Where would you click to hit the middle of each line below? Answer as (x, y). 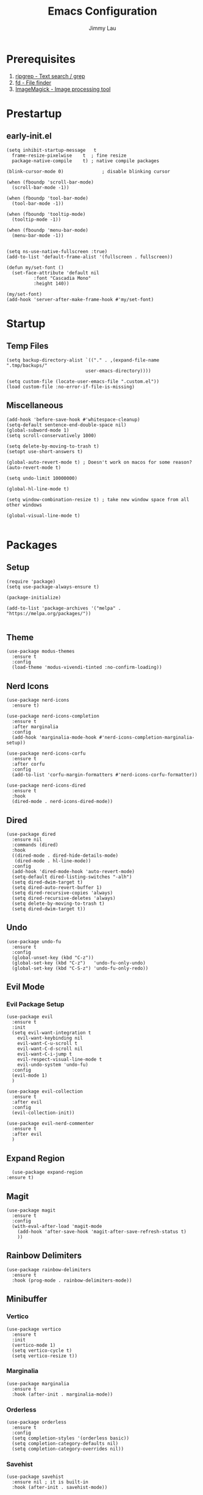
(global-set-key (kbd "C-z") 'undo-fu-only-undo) (79, 963)
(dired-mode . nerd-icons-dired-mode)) (62, 802)
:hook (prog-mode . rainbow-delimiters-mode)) (72, 1280)
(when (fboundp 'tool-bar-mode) (47, 198)
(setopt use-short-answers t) (45, 451)
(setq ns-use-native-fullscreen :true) (57, 251)
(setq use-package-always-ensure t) (53, 587)
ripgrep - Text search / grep (50, 76)
